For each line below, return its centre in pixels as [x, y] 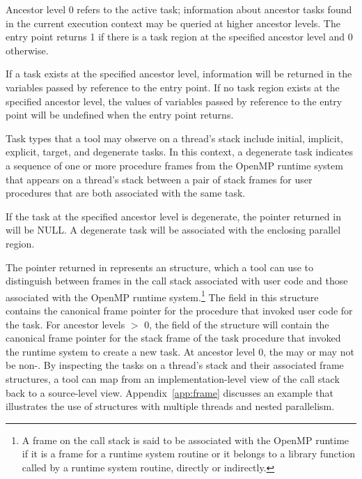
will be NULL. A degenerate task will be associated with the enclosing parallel [173, 230]
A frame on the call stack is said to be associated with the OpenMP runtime [186, 440]
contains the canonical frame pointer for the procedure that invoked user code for [179, 310]
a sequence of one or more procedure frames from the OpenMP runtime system [174, 165]
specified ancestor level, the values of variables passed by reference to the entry [174, 101]
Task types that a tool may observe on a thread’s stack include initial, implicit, [175, 138]
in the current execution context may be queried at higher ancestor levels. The [173, 23]
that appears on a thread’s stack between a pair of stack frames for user [159, 179]
